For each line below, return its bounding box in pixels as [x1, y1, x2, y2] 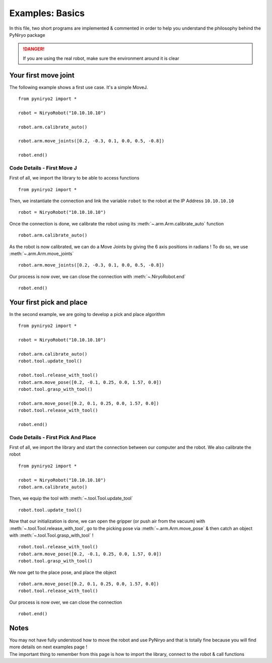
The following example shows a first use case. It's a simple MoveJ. [9, 84, 148, 90]
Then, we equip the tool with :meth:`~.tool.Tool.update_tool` [9, 495, 133, 502]
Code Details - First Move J [9, 164, 78, 171]
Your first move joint [9, 71, 75, 79]
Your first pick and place [9, 298, 88, 306]
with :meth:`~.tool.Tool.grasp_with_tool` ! [9, 532, 94, 538]
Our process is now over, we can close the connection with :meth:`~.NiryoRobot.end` [9, 273, 186, 279]
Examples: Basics [9, 8, 85, 19]
